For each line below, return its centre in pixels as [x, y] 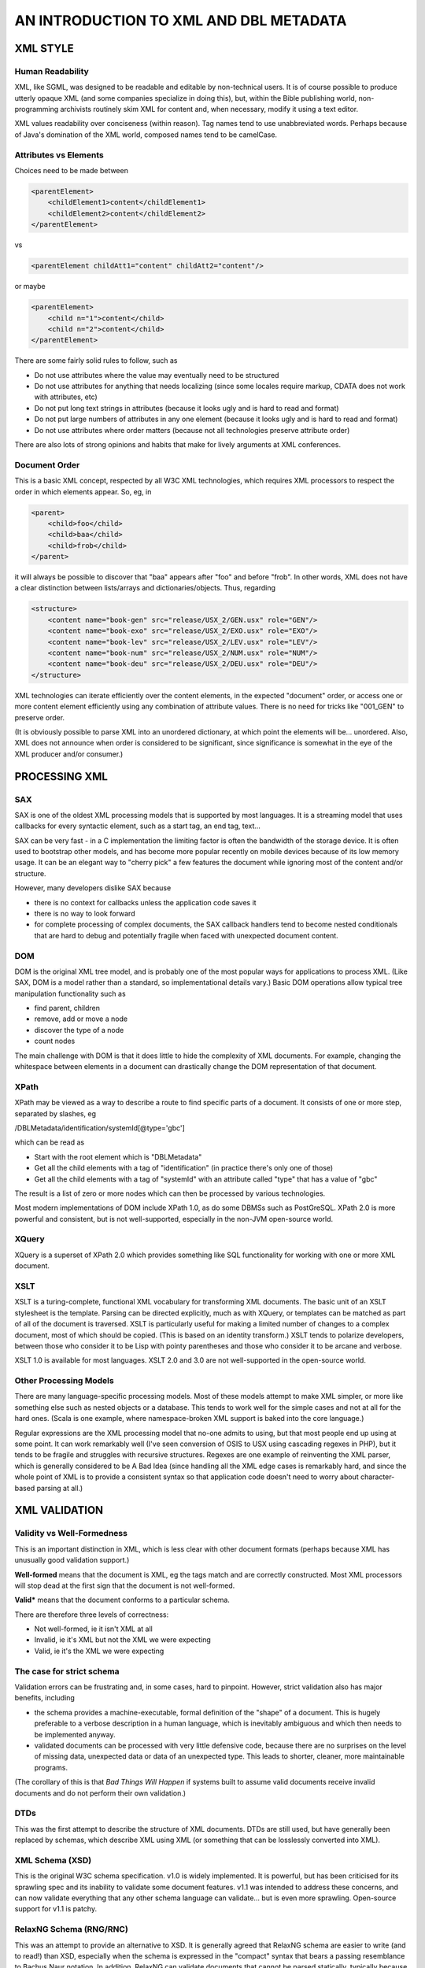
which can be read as [50, 1142]
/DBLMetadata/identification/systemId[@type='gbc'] [100, 1128]
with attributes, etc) [66, 397]
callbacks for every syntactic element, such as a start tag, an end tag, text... [138, 826]
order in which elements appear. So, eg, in [83, 491]
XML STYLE [44, 48]
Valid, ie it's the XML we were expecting [99, 1651]
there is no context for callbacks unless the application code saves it [145, 902]
